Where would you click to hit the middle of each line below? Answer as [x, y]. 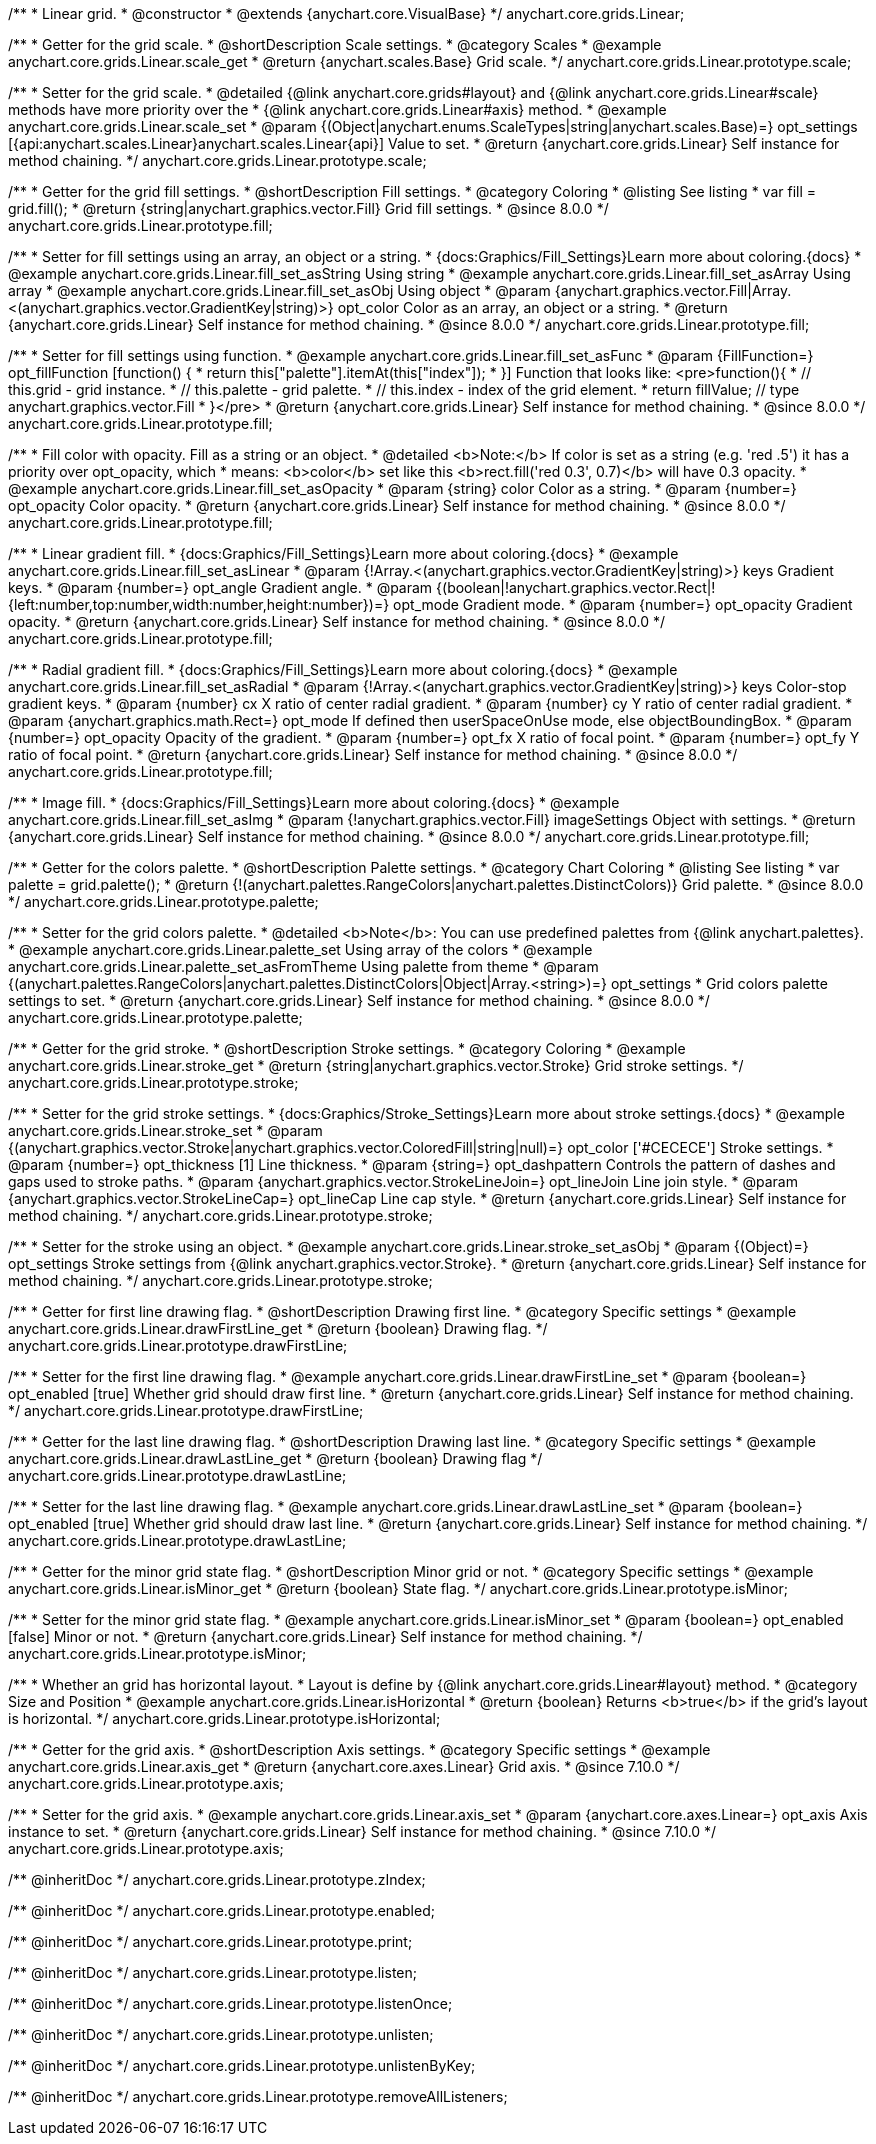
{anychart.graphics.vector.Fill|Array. [673, 290]
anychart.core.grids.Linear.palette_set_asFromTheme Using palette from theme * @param [303, 966]
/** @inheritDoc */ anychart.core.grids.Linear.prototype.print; [210, 1941]
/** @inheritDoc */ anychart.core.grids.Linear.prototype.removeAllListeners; [258, 2096]
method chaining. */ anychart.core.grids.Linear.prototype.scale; [217, 160]
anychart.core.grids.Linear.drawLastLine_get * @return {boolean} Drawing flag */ [275, 1458]
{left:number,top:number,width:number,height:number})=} [199, 604]
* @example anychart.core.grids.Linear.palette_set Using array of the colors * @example [300, 949]
